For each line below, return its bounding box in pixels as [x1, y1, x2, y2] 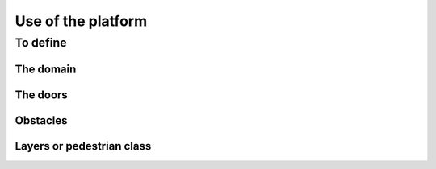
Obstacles [15, 113, 68, 127]
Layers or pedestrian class [15, 139, 152, 153]
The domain [15, 62, 77, 76]
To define [15, 35, 68, 50]
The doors [15, 88, 68, 101]
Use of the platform [15, 12, 148, 30]
